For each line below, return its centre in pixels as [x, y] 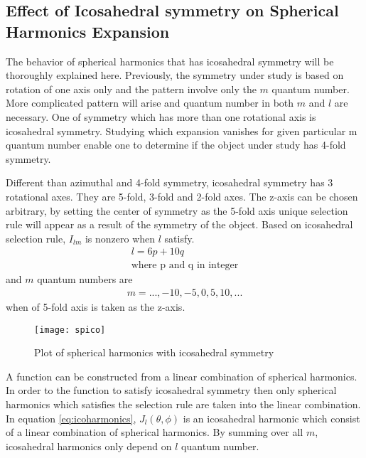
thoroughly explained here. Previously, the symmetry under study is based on [175, 75]
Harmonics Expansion [88, 31]
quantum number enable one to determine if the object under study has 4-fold [176, 145]
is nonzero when [120, 238]
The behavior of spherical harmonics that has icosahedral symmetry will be [170, 61]
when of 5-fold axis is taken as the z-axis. [96, 307]
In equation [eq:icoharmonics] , [71, 418]
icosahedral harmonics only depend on [89, 446]
